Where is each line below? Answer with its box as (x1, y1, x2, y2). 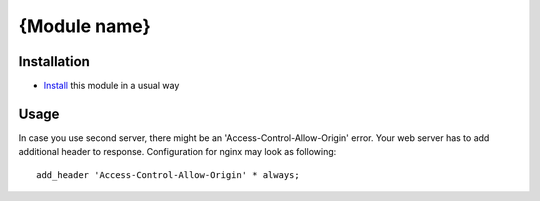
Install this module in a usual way (43, 80, 180, 92)
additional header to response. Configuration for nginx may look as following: (18, 146, 337, 158)
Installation (18, 53, 90, 70)
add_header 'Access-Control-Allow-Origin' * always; (36, 169, 300, 180)
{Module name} (18, 15, 152, 37)
